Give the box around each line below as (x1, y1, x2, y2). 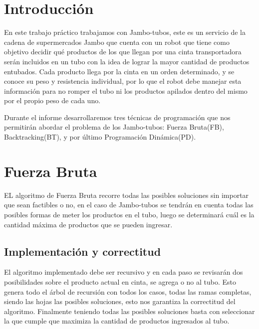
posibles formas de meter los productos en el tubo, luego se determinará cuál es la (4, 209, 255, 219)
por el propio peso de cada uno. (4, 95, 101, 106)
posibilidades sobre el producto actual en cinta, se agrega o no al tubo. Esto (4, 276, 237, 287)
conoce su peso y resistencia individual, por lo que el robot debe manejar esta (4, 76, 242, 86)
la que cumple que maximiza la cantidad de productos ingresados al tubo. (4, 316, 230, 326)
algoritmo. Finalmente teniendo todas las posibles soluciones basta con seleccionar (4, 306, 255, 316)
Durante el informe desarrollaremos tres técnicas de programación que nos (4, 112, 231, 122)
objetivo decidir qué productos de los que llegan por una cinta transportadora (4, 46, 242, 57)
